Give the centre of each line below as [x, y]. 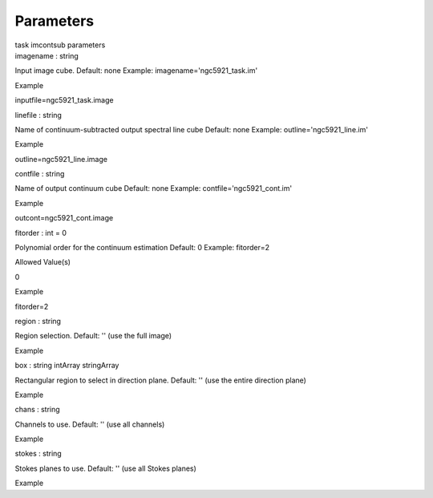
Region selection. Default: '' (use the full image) [93, 336]
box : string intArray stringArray [67, 366]
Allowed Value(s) [43, 262]
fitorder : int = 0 [41, 233]
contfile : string [40, 174]
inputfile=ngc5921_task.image [64, 100]
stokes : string [38, 454]
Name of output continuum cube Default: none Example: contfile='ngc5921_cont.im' [154, 188]
